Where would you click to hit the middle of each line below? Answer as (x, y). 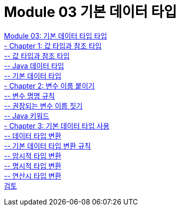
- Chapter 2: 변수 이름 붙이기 (49, 85)
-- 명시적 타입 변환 (33, 165)
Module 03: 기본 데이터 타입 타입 (56, 35)
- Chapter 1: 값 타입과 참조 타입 (53, 45)
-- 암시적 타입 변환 (33, 155)
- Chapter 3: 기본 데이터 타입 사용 (57, 125)
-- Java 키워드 (27, 115)
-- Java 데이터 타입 (34, 65)
